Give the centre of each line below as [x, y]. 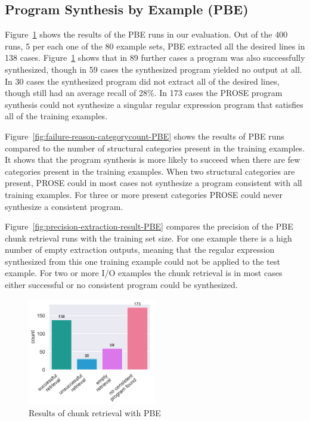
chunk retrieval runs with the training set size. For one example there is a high [148, 238]
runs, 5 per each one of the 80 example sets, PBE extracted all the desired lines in [155, 46]
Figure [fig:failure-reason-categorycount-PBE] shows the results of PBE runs [145, 136]
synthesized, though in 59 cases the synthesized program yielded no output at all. [154, 69]
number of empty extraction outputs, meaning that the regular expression [140, 250]
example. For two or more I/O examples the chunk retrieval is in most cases [144, 273]
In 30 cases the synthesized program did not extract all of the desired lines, [142, 81]
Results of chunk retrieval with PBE [95, 412]
